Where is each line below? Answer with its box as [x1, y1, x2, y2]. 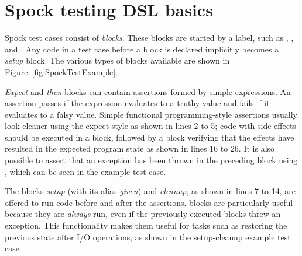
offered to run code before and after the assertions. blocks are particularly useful [5, 196, 293, 208]
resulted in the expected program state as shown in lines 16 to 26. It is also [5, 142, 275, 155]
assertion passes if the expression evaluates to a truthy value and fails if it [5, 97, 270, 109]
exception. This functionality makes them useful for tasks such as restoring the [5, 219, 287, 232]
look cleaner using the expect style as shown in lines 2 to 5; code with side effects [5, 120, 296, 132]
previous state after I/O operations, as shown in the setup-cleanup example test [5, 230, 291, 243]
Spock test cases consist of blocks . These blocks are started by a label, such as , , [5, 31, 294, 44]
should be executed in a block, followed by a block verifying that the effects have [5, 131, 294, 143]
